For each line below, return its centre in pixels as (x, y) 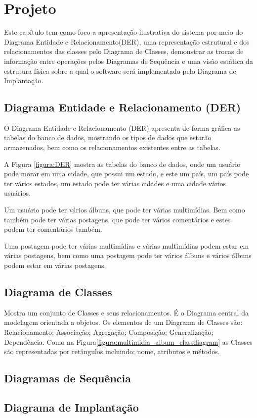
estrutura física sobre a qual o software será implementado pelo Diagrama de (120, 71)
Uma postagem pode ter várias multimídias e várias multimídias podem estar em (127, 245)
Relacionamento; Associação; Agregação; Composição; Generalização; (109, 332)
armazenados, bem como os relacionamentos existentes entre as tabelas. (112, 147)
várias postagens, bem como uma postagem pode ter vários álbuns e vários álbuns (128, 255)
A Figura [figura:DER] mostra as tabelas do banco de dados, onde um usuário (122, 164)
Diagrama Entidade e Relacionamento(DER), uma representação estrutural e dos (127, 41)
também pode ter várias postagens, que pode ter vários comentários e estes (117, 219)
